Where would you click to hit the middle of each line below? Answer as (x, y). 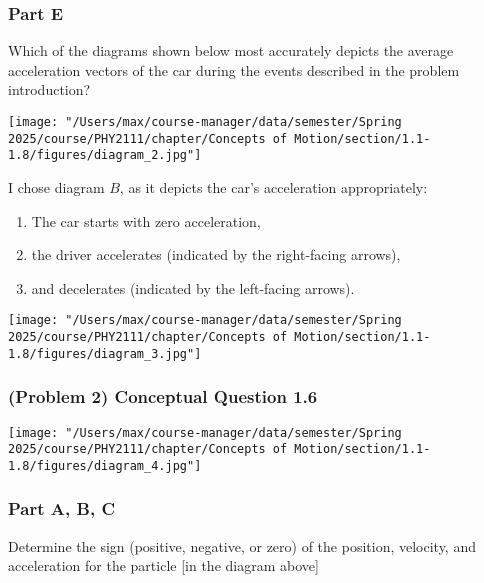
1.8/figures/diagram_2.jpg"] (105, 155)
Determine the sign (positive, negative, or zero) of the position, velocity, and (242, 545)
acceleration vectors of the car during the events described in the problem (234, 69)
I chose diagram (56, 186)
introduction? (49, 89)
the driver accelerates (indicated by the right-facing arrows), (216, 254)
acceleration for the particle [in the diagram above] (163, 565)
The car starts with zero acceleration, (146, 220)
